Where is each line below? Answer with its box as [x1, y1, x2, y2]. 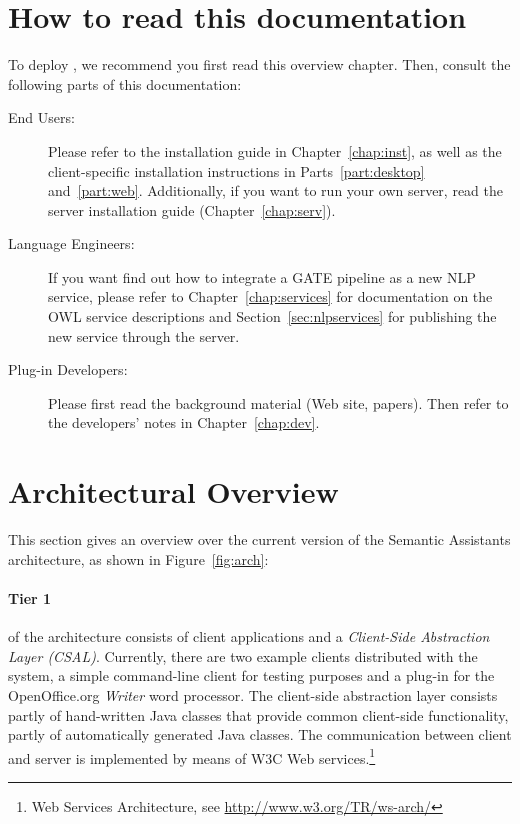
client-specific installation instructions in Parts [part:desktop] [48, 160, 425, 181]
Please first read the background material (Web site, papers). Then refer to [48, 392, 509, 413]
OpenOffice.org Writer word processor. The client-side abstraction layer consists [8, 684, 498, 705]
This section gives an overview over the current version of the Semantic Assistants [8, 529, 511, 550]
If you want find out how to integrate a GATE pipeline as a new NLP [48, 266, 476, 287]
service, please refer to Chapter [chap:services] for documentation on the [48, 286, 493, 307]
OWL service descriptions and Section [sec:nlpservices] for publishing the [48, 306, 497, 327]
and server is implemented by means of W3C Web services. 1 [8, 744, 376, 768]
